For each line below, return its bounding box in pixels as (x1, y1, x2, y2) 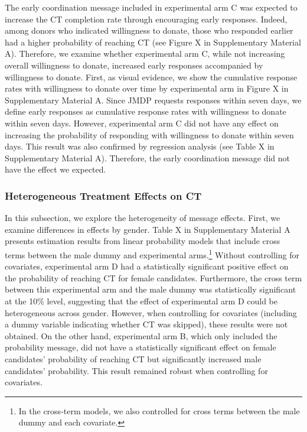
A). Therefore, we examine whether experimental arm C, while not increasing (5, 47, 285, 60)
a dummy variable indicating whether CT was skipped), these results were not (5, 318, 288, 330)
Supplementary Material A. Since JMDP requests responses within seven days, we (5, 93, 302, 106)
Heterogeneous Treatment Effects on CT (5, 188, 202, 203)
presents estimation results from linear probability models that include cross (5, 235, 280, 247)
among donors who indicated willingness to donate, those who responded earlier (5, 24, 293, 37)
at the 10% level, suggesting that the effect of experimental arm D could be (5, 294, 277, 307)
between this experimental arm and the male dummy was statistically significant (5, 283, 296, 295)
